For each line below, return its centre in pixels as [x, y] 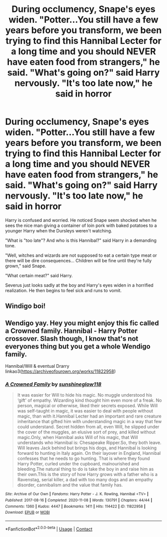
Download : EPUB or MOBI [28, 513]
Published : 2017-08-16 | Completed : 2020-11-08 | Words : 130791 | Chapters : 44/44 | [79, 500]
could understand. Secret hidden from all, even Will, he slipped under [88, 427]
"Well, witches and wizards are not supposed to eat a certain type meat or [81, 255]
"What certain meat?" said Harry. [39, 275]
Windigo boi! [25, 306]
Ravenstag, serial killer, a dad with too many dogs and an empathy [85, 480]
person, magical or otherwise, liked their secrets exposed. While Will [87, 406]
